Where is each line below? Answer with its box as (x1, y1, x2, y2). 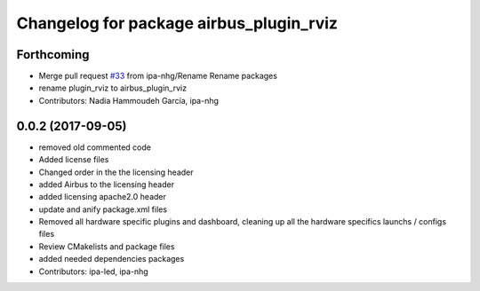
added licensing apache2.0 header (38, 192, 166, 202)
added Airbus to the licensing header (38, 178, 175, 190)
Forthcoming (16, 47, 90, 62)
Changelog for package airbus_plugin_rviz (16, 13, 338, 33)
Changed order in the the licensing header (38, 167, 195, 177)
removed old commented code (38, 142, 151, 153)
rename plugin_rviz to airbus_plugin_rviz (38, 83, 187, 93)
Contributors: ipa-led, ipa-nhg (38, 266, 148, 277)
